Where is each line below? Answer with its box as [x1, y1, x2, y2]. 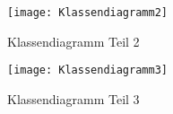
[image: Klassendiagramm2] [7, 6, 168, 19]
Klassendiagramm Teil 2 [7, 31, 140, 50]
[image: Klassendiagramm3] [7, 64, 168, 77]
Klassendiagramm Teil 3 [7, 89, 140, 108]
